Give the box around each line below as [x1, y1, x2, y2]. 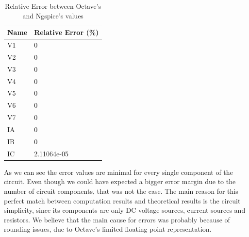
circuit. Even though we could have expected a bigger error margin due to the [4, 176, 236, 186]
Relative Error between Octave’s [5, 1, 101, 11]
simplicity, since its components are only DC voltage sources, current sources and [4, 205, 246, 215]
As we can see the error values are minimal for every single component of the [4, 167, 233, 177]
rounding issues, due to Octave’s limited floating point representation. [4, 224, 212, 234]
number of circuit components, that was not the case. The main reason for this [4, 186, 238, 196]
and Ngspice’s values [22, 10, 83, 20]
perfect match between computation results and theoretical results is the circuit [4, 195, 241, 205]
